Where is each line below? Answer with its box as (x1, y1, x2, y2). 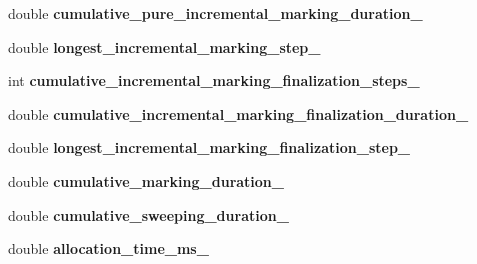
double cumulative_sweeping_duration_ (8, 204, 289, 225)
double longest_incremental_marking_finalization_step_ (8, 137, 410, 158)
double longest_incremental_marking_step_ (8, 36, 321, 57)
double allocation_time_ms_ (8, 238, 209, 259)
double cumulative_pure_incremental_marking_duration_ (8, 3, 423, 23)
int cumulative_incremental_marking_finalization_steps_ (8, 70, 420, 91)
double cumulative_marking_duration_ (8, 170, 284, 191)
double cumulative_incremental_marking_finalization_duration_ (8, 103, 469, 124)
